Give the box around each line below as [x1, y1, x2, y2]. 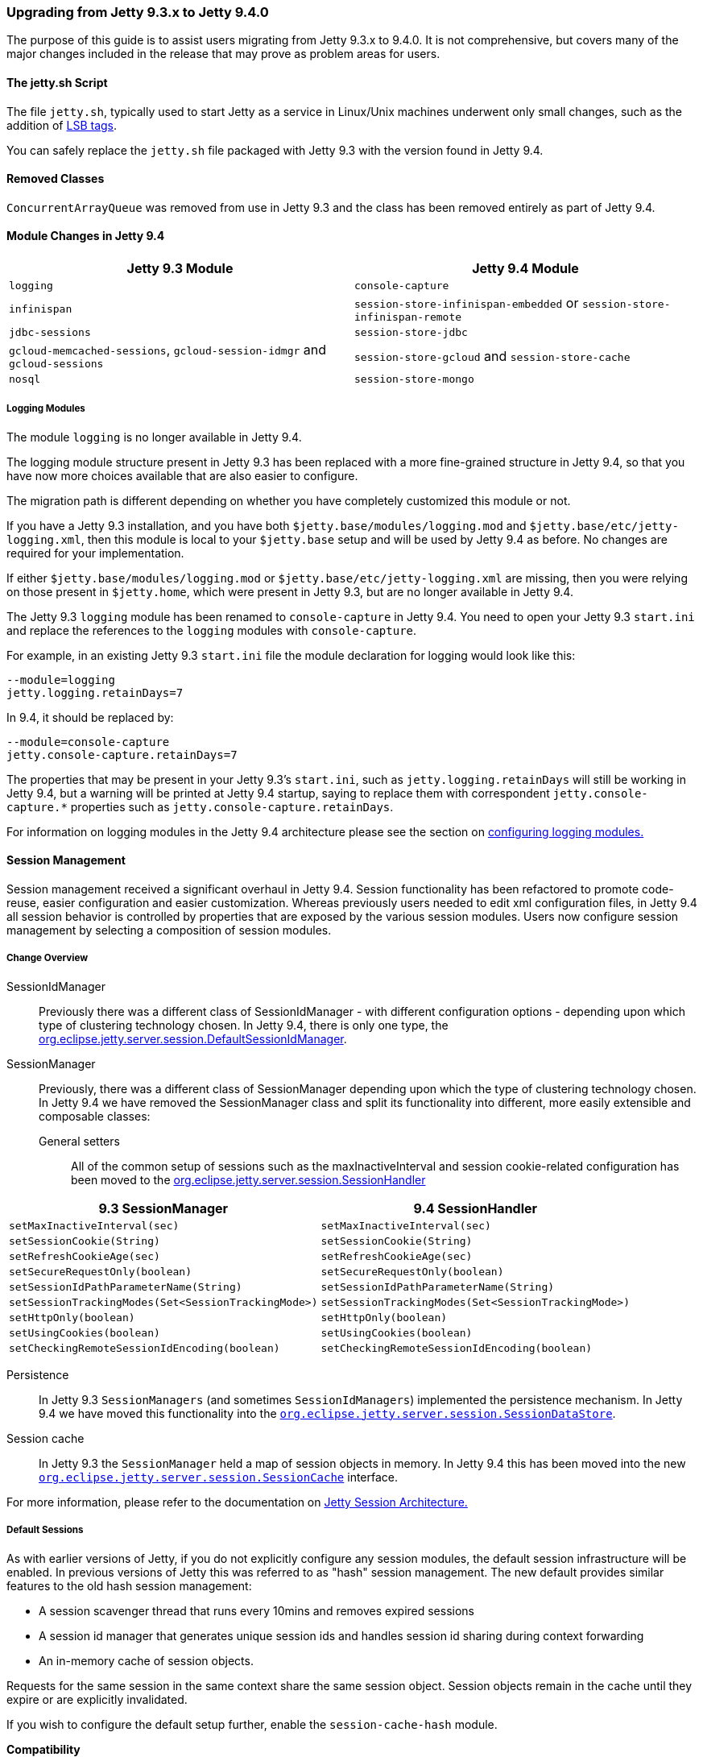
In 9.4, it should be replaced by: [6, 710, 174, 724]
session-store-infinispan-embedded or [354, 295, 579, 312]
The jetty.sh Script [6, 75, 108, 89]
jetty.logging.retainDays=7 [6, 686, 184, 699]
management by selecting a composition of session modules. [6, 923, 332, 938]
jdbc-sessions [9, 326, 91, 339]
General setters [39, 1133, 120, 1148]
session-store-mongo [354, 373, 474, 386]
